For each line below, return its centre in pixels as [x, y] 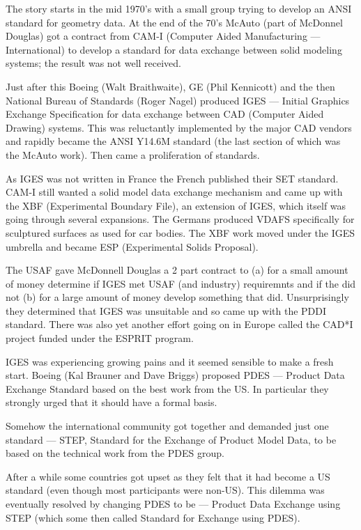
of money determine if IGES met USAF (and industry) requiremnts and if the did [181, 283]
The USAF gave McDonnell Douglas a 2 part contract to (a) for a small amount [177, 270]
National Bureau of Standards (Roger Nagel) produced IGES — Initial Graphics [178, 100]
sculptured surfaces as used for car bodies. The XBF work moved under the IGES [180, 232]
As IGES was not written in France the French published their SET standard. [172, 178]
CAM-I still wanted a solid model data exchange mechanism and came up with [174, 192]
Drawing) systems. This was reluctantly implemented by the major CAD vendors [179, 127]
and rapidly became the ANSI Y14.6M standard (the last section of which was [173, 141]
